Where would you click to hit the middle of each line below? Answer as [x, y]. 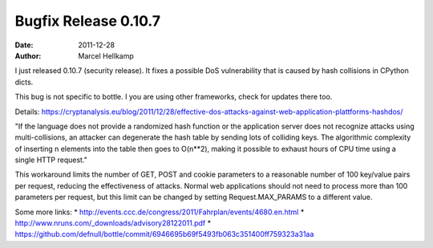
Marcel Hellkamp [106, 55]
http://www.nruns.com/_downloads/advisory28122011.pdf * [113, 223]
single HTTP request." [51, 160]
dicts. [24, 82]
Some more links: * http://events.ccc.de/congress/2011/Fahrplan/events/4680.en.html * [160, 212]
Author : [28, 55]
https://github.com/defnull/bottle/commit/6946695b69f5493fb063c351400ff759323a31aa [164, 234]
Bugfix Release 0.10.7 [87, 21]
